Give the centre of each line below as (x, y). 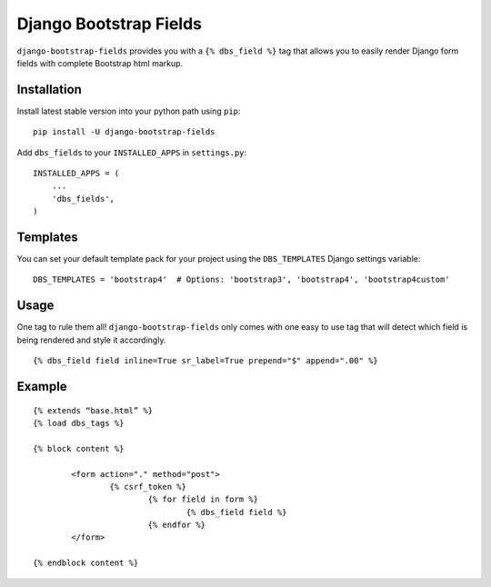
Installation (49, 90)
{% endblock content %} (86, 563)
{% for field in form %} (203, 499)
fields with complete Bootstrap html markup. (100, 63)
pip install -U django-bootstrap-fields (124, 132)
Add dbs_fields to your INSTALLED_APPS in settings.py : (132, 152)
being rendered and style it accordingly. (91, 340)
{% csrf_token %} (148, 487)
